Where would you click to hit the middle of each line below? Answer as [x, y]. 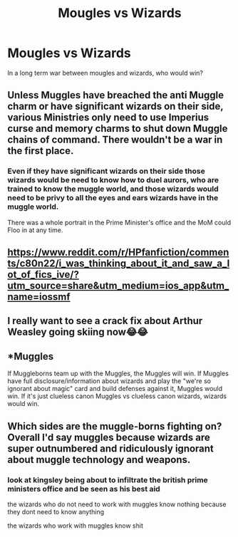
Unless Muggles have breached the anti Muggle [116, 95]
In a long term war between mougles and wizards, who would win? [105, 73]
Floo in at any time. [35, 230]
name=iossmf [39, 297]
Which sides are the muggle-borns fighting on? [115, 426]
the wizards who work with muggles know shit [76, 526]
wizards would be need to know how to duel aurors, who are [113, 180]
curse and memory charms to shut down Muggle [118, 129]
